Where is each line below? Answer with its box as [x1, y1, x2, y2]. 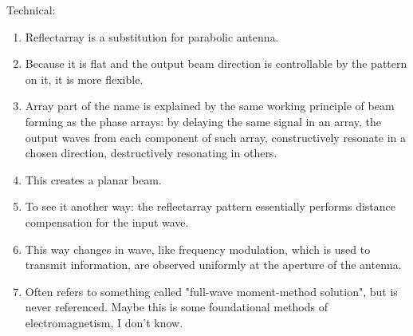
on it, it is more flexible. [25, 70, 144, 87]
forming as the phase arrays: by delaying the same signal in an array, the [25, 113, 382, 129]
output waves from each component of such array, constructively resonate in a [25, 128, 407, 145]
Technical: [6, 2, 56, 18]
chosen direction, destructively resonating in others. [25, 144, 277, 161]
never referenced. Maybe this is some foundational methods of [25, 298, 328, 315]
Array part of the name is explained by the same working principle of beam [25, 97, 395, 114]
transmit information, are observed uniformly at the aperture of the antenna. [25, 256, 402, 273]
